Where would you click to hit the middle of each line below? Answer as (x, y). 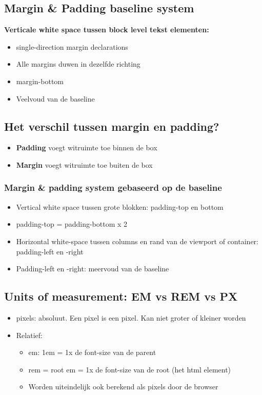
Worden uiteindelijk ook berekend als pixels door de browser (123, 387)
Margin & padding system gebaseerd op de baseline (113, 187)
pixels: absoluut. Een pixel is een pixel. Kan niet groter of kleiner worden (131, 317)
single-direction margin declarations (72, 46)
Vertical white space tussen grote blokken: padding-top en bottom (120, 206)
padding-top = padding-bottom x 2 (72, 224)
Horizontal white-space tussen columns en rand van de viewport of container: (137, 241)
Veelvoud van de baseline (55, 98)
